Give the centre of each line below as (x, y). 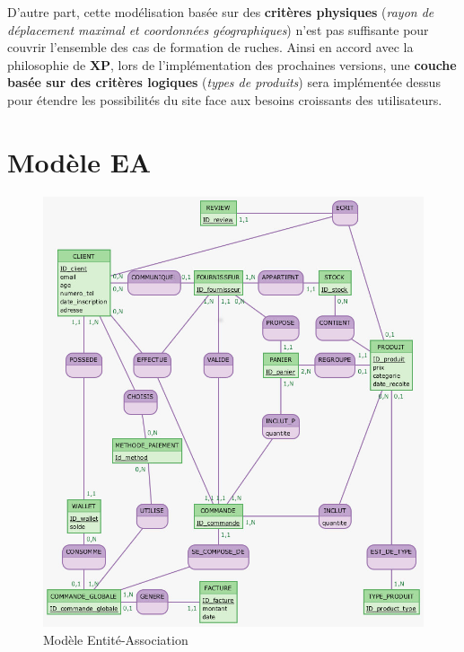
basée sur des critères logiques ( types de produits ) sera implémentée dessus (224, 82)
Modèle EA (79, 161)
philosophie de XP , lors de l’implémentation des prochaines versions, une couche (232, 64)
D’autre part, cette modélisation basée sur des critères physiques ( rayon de (221, 12)
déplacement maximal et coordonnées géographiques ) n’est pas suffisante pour (218, 29)
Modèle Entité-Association (116, 639)
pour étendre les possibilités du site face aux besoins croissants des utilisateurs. (225, 99)
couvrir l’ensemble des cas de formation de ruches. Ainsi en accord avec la (210, 47)
